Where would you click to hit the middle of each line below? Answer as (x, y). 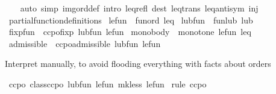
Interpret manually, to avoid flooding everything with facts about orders (138, 64)
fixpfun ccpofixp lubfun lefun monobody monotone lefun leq (130, 32)
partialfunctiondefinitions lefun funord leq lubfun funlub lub (131, 20)
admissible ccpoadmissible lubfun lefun (85, 43)
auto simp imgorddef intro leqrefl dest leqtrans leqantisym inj (139, 8)
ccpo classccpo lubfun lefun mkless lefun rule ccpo (108, 83)
